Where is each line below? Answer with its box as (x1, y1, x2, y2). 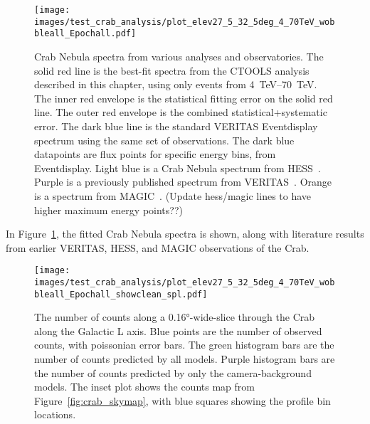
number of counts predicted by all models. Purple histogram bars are (34, 351, 335, 366)
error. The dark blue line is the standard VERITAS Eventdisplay (34, 118, 318, 133)
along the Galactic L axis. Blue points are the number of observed (34, 323, 322, 338)
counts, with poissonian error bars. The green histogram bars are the (34, 337, 334, 352)
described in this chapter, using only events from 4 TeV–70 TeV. (34, 77, 317, 92)
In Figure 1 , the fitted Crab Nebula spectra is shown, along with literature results (6, 226, 364, 241)
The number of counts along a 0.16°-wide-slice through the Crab (34, 309, 315, 324)
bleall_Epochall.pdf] (34, 28, 137, 39)
